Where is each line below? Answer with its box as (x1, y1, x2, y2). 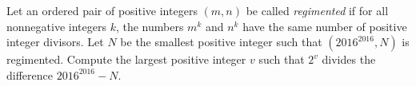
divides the (322, 51, 376, 68)
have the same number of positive (242, 18, 407, 34)
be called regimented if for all (246, 2, 389, 18)
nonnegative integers (6, 18, 106, 34)
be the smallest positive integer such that (120, 33, 322, 50)
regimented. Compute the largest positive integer (6, 51, 246, 68)
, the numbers (115, 18, 184, 34)
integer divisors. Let (6, 33, 104, 50)
